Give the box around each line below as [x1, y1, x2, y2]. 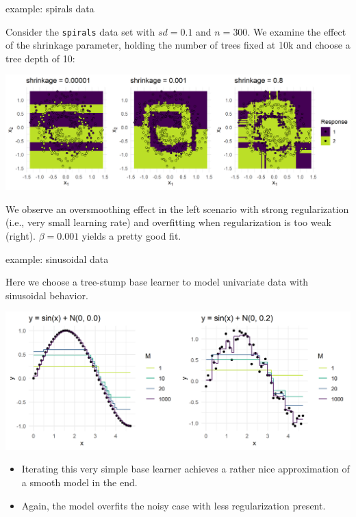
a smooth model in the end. [21, 475, 138, 489]
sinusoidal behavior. [5, 288, 88, 302]
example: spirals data [5, 1, 94, 15]
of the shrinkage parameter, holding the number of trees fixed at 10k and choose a [5, 38, 351, 52]
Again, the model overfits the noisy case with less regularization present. [21, 498, 326, 512]
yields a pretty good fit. [81, 229, 181, 243]
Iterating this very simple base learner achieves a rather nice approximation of [21, 462, 350, 476]
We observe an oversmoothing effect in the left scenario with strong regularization [5, 201, 349, 216]
